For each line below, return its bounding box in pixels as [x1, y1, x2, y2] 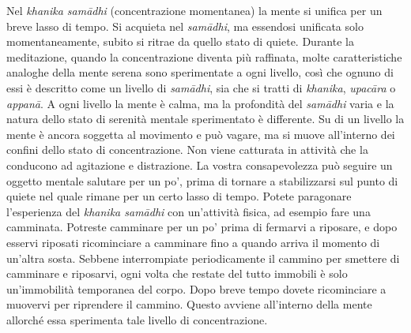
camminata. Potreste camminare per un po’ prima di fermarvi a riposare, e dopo [6, 219, 398, 235]
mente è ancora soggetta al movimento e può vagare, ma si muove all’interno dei [6, 125, 395, 142]
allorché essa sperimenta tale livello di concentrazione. [6, 311, 268, 327]
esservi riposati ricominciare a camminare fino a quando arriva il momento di [6, 234, 380, 250]
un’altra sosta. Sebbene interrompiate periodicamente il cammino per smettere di [6, 249, 400, 266]
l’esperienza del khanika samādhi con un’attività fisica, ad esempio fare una [6, 203, 371, 219]
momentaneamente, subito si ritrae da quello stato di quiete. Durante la [6, 33, 354, 50]
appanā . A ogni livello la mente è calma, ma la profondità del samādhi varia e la [6, 95, 394, 111]
